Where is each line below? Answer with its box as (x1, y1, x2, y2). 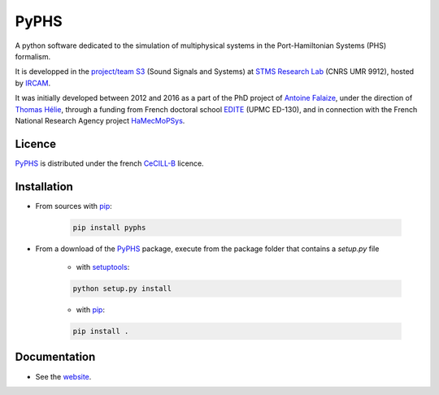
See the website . (35, 371, 92, 381)
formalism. (15, 51, 51, 61)
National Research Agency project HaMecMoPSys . (15, 115, 185, 125)
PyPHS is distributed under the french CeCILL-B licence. (15, 158, 204, 168)
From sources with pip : (35, 201, 113, 211)
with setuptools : (76, 263, 130, 272)
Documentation (15, 350, 96, 364)
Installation (15, 180, 73, 193)
